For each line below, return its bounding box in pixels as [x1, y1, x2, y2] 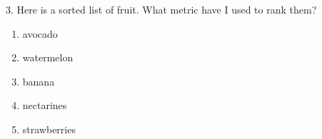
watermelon [22, 50, 74, 65]
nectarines [22, 98, 67, 113]
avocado [22, 26, 58, 41]
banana [22, 73, 55, 88]
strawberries [22, 121, 76, 136]
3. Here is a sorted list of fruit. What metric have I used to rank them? [6, 2, 317, 16]
